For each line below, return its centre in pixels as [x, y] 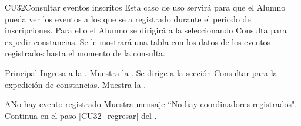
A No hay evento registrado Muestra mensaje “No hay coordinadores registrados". [151, 104]
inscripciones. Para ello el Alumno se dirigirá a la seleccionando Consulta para [146, 30]
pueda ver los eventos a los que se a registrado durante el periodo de [128, 18]
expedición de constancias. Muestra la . [76, 84]
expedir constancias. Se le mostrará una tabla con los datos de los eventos [138, 41]
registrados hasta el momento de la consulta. [85, 53]
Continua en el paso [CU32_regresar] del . [81, 115]
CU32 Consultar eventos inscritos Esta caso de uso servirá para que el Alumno [145, 7]
